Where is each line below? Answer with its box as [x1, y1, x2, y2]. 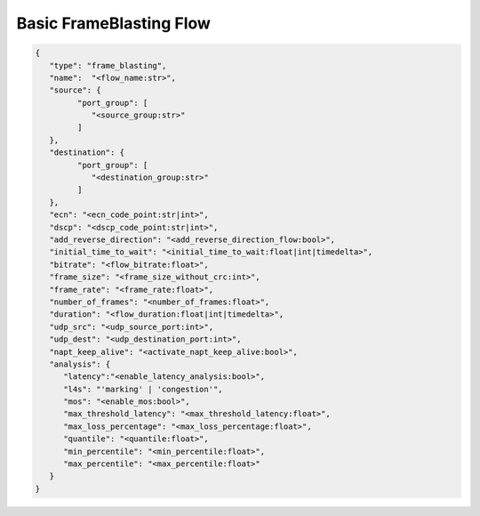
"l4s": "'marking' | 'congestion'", [63, 383, 223, 394]
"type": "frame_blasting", [49, 60, 167, 70]
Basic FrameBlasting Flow [16, 13, 211, 33]
